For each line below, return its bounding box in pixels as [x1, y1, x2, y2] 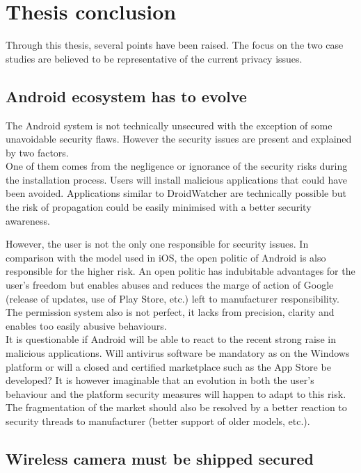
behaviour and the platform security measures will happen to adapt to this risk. [6, 386, 346, 401]
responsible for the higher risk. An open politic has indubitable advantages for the [6, 264, 355, 278]
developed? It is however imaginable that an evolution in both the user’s [6, 373, 314, 387]
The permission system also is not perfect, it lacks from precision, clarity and [6, 305, 335, 319]
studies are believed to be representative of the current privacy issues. [6, 51, 303, 65]
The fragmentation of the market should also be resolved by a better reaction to [6, 400, 347, 415]
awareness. [6, 213, 50, 227]
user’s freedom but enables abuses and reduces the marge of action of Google [6, 278, 334, 292]
